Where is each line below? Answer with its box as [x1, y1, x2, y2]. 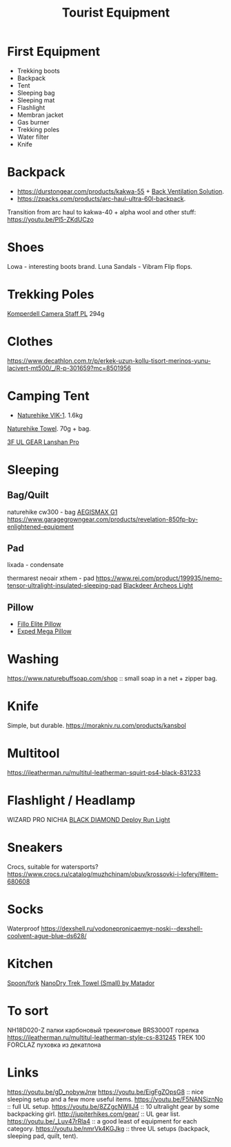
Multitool [7, 745, 60, 761]
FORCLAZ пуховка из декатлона [7, 1041, 101, 1049]
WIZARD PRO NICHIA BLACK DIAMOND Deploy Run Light [7, 816, 170, 823]
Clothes [7, 333, 53, 349]
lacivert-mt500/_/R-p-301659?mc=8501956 [7, 364, 131, 372]
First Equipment [7, 44, 101, 59]
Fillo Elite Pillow [17, 620, 62, 628]
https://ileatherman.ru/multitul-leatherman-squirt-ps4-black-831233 [7, 769, 201, 777]
